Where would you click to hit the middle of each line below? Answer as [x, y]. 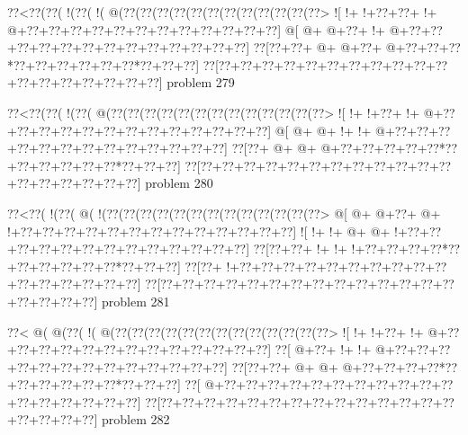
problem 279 [201, 82]
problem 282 [135, 419]
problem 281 [135, 301]
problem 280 [179, 183]
